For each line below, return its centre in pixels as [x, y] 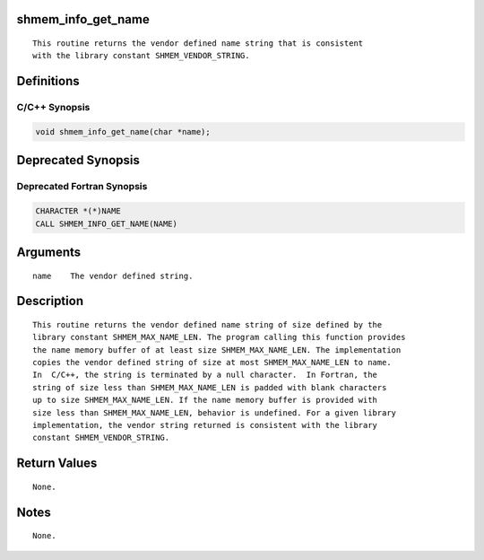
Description [50, 301]
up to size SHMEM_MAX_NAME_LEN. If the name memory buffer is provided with [205, 400]
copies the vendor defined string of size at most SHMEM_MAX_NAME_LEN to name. [212, 363]
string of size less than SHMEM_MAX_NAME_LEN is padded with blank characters [210, 387]
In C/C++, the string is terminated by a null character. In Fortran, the [205, 375]
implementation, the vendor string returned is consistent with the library [205, 425]
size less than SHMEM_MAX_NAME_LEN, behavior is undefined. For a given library [215, 412]
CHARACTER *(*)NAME [78, 211]
